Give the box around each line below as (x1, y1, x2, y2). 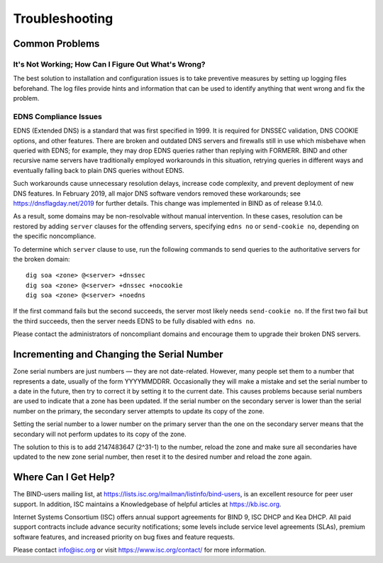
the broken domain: (13, 255, 70, 263)
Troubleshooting (13, 11, 113, 26)
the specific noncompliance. (13, 232, 96, 240)
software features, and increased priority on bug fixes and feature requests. (13, 533, 235, 541)
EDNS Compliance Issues (13, 111, 102, 121)
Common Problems (13, 38, 100, 50)
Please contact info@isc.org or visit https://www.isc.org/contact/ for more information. (13, 546, 266, 554)
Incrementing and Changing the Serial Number (13, 348, 223, 361)
